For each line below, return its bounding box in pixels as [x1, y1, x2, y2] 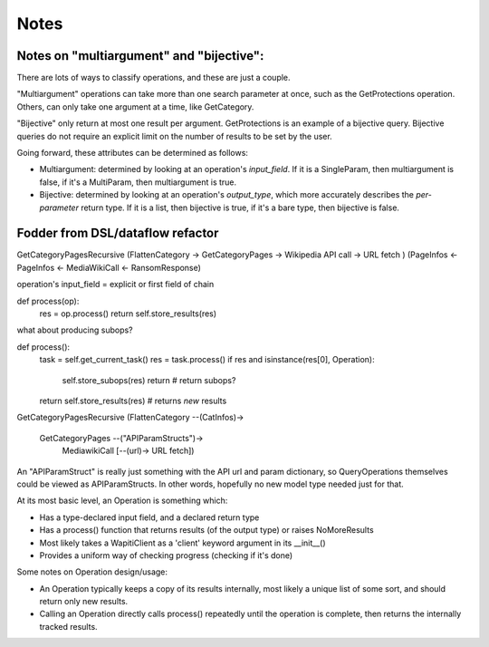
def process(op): [16, 295, 80, 306]
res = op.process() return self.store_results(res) [39, 308, 217, 319]
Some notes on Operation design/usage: [16, 566, 168, 577]
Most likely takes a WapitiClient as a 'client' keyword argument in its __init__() [39, 537, 326, 548]
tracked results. [39, 621, 99, 632]
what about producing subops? [16, 324, 133, 335]
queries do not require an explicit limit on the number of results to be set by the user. [16, 130, 332, 141]
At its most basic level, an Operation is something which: [16, 495, 228, 507]
